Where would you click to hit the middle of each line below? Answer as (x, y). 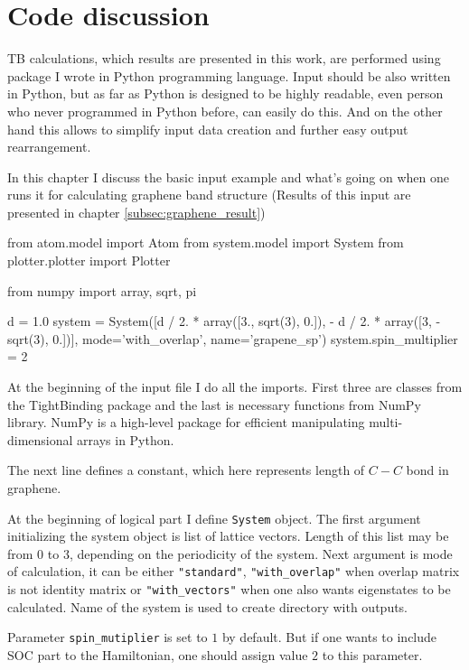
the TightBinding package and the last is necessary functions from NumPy (214, 404)
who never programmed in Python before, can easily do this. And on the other (225, 111)
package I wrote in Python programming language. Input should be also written (229, 75)
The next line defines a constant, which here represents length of (186, 470)
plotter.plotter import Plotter (89, 261)
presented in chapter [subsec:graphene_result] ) (136, 212)
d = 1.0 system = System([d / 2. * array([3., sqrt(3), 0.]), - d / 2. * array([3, (220, 321)
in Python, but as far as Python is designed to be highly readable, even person (225, 93)
